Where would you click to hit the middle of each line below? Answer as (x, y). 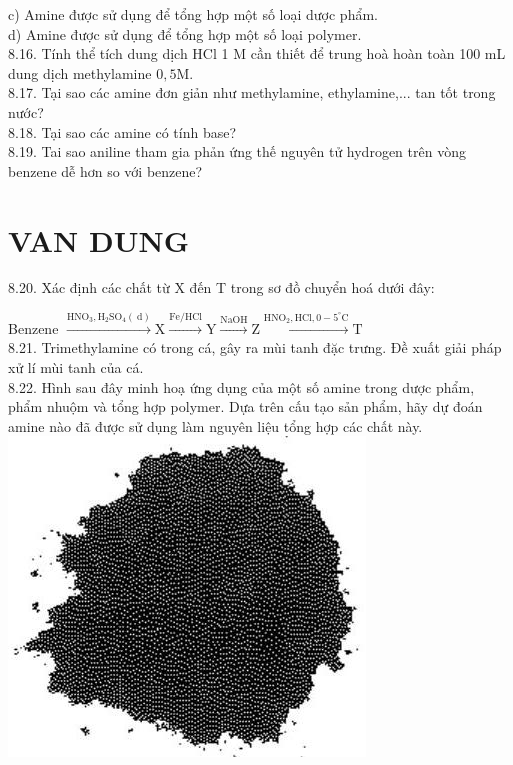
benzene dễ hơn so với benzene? (105, 170)
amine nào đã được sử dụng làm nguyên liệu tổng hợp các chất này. (215, 425)
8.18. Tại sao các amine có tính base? (122, 131)
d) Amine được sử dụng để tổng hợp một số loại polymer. (185, 33)
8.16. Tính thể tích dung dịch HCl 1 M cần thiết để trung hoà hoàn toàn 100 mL (257, 53)
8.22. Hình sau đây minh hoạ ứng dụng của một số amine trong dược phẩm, (241, 386)
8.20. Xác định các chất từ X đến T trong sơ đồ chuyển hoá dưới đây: (221, 287)
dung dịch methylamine (80, 72)
